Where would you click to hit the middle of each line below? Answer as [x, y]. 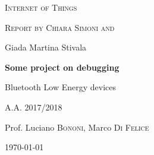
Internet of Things [41, 7]
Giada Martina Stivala [46, 47]
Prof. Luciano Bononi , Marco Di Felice [77, 127]
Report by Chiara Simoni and [60, 27]
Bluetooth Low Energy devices [60, 87]
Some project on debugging [62, 67]
